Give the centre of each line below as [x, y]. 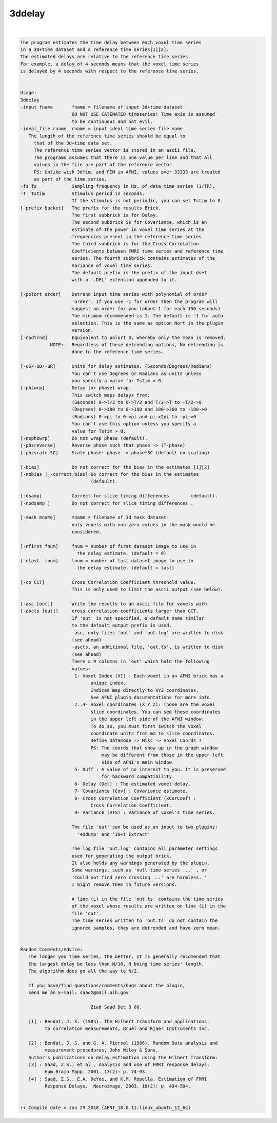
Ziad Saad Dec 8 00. [116, 1007]
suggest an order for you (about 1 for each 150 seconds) [146, 308]
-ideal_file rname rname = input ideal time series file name [102, 129]
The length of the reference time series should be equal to [107, 136]
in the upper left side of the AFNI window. [147, 719]
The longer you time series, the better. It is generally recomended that [124, 957]
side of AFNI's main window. [138, 762]
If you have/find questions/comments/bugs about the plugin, [107, 985]
